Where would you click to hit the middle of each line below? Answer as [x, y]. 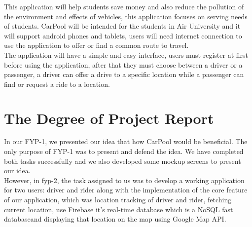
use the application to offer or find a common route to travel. [96, 45]
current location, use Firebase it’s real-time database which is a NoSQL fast [119, 209]
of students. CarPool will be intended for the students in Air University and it [122, 26]
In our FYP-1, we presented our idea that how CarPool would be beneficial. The [126, 141]
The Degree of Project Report [109, 118]
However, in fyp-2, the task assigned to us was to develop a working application [124, 180]
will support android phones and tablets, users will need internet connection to [123, 35]
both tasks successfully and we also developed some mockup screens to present [123, 161]
